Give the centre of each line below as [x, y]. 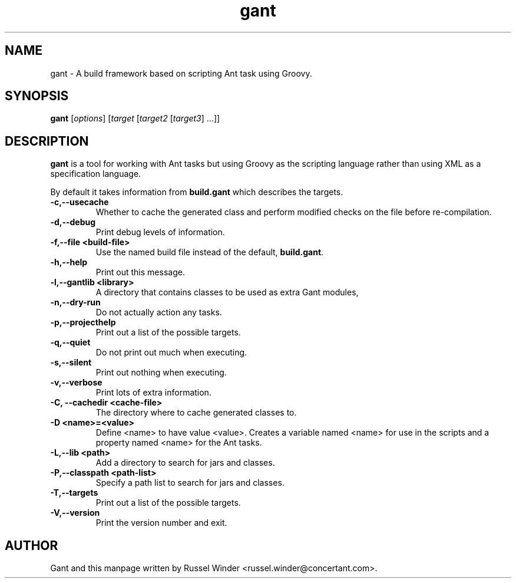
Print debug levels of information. [160, 232]
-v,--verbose [76, 383]
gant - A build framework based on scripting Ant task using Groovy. [181, 73]
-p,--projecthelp [83, 322]
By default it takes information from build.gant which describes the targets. [197, 192]
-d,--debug [73, 222]
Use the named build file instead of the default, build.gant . [210, 252]
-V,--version [75, 513]
